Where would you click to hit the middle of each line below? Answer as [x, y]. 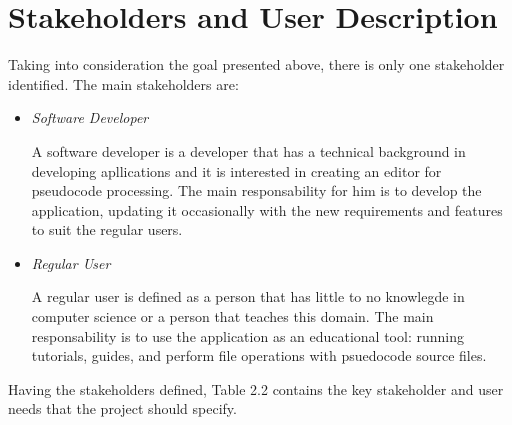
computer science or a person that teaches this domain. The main [232, 316]
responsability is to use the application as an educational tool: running [247, 335]
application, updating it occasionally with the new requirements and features [267, 209]
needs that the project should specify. [122, 408]
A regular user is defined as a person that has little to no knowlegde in [248, 296]
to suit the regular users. [107, 229]
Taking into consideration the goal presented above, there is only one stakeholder [256, 64]
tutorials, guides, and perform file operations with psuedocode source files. [259, 355]
